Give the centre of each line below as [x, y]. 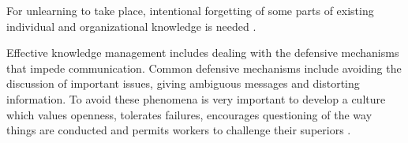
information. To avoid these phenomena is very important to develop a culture [196, 98]
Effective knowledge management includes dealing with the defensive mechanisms [203, 53]
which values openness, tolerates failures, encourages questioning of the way [189, 114]
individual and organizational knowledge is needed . [131, 26]
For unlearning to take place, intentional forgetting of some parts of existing [190, 10]
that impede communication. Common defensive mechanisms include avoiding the [204, 68]
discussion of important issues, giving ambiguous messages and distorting [183, 83]
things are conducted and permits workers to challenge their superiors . [179, 130]
